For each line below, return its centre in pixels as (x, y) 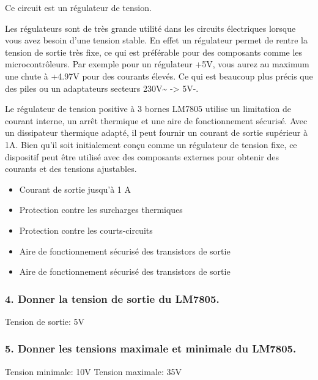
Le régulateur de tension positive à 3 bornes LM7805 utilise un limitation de (148, 109)
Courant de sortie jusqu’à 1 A (75, 189)
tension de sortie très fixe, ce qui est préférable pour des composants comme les (154, 52)
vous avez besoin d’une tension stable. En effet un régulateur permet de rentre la (156, 40)
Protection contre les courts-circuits (86, 230)
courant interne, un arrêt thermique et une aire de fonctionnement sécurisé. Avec (156, 120)
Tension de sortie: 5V (45, 321)
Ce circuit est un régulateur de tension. (78, 7)
